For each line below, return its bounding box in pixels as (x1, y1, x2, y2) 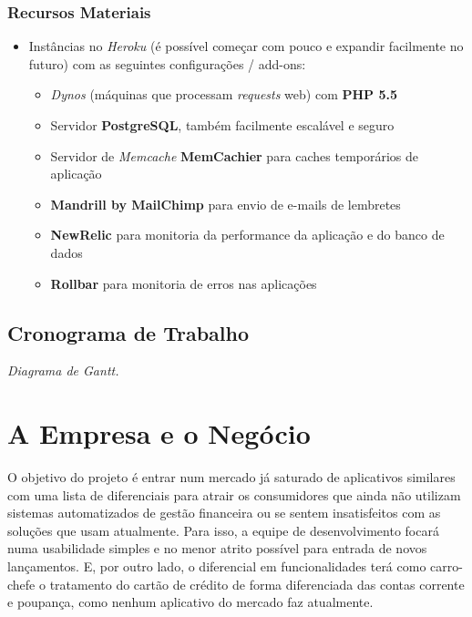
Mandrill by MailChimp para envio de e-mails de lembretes (50, 194, 401, 213)
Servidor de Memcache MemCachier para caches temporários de (50, 146, 419, 165)
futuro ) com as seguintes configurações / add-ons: (28, 54, 306, 73)
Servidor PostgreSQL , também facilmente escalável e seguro (50, 116, 395, 134)
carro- (430, 557, 463, 576)
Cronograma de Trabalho (7, 318, 249, 346)
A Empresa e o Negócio (7, 415, 311, 452)
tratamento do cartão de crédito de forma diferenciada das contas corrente (49, 574, 465, 593)
